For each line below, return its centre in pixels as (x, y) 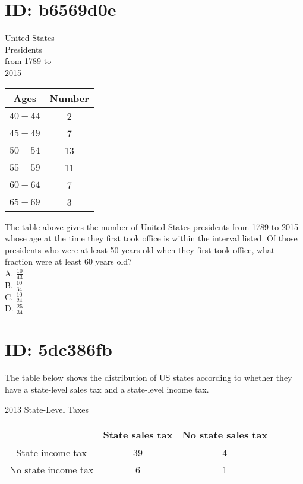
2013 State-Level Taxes (47, 409)
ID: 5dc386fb (59, 349)
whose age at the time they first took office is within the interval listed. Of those (151, 238)
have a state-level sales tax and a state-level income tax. (107, 389)
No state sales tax (225, 435)
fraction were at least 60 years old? (68, 261)
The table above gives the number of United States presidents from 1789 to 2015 (151, 226)
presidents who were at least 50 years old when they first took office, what (140, 249)
